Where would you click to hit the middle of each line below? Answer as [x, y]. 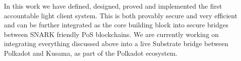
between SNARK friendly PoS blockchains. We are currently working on [112, 34]
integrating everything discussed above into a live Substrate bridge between [116, 43]
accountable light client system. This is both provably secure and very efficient [121, 15]
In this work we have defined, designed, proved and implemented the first [113, 6]
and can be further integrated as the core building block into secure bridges [116, 25]
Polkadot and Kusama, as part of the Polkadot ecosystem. [91, 53]
